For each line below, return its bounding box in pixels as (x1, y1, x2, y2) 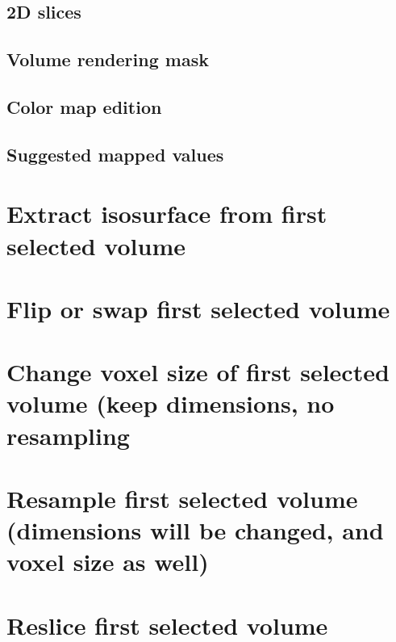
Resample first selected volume (6, 482, 358, 514)
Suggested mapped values (6, 141, 224, 166)
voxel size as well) (6, 545, 209, 578)
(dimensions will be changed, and (6, 514, 384, 547)
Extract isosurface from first (6, 197, 327, 230)
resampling (6, 418, 130, 451)
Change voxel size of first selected (6, 355, 390, 388)
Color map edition (6, 94, 162, 119)
